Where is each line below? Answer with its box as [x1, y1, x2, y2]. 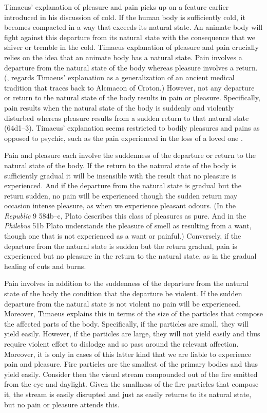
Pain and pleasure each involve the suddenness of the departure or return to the [4, 150, 256, 160]
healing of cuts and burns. [4, 260, 86, 271]
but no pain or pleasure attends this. [4, 399, 120, 409]
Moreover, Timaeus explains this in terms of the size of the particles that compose [4, 308, 263, 319]
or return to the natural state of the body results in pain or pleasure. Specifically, [4, 92, 260, 103]
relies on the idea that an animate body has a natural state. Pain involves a [4, 51, 242, 62]
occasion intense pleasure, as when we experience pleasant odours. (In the [4, 200, 236, 211]
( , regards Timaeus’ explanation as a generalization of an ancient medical [4, 72, 235, 83]
